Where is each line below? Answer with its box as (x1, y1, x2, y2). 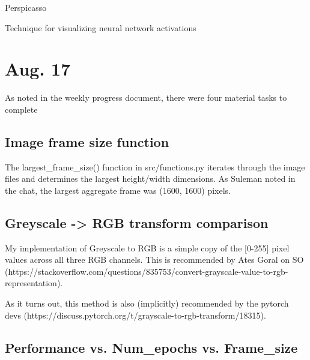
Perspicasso (5, 1, 47, 13)
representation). (5, 277, 63, 289)
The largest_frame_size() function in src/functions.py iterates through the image (5, 160, 305, 173)
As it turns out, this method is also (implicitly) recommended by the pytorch (5, 297, 289, 310)
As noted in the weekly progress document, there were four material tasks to (5, 91, 287, 104)
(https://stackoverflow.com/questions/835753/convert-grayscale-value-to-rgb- (5, 265, 288, 277)
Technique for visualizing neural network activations (5, 21, 196, 34)
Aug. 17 (5, 56, 71, 81)
